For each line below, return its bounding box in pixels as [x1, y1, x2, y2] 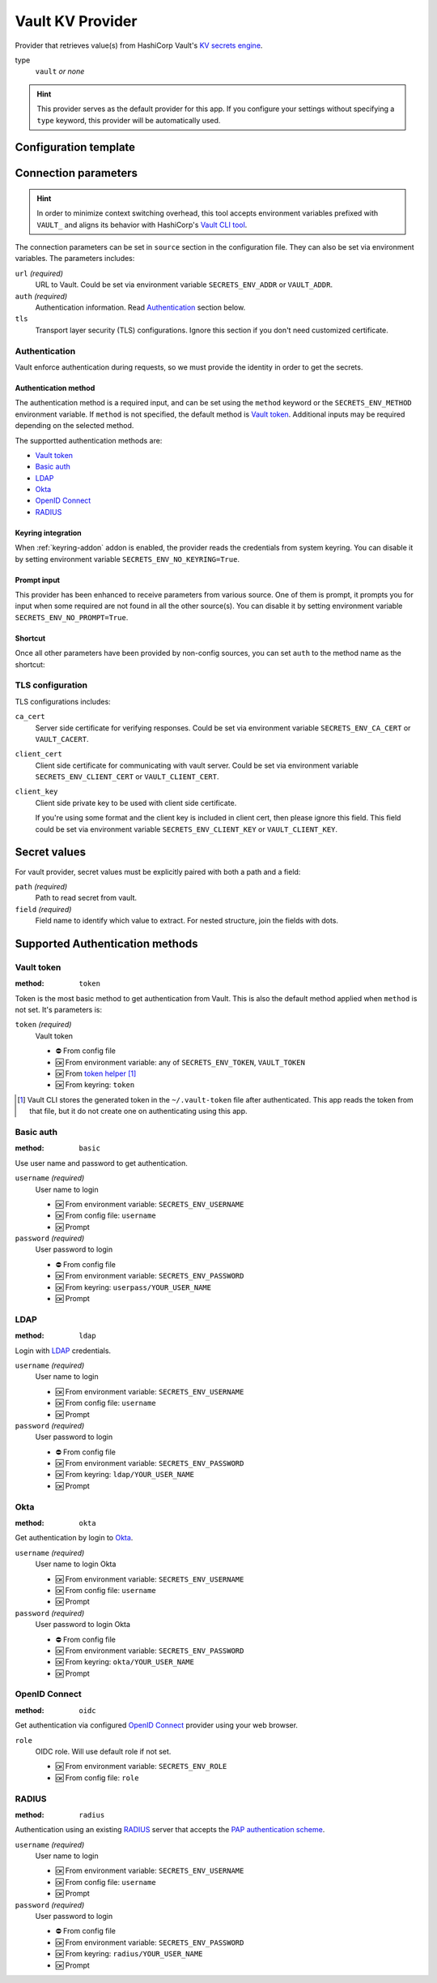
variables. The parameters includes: [15, 254, 135, 263]
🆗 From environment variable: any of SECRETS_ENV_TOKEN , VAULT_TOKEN [55, 1057, 305, 1067]
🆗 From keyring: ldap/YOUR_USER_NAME [55, 1470, 194, 1480]
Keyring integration [15, 528, 83, 538]
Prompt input [15, 575, 61, 585]
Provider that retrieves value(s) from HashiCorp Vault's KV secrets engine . [15, 41, 263, 50]
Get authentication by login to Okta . [15, 1533, 134, 1543]
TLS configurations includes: [15, 696, 111, 706]
